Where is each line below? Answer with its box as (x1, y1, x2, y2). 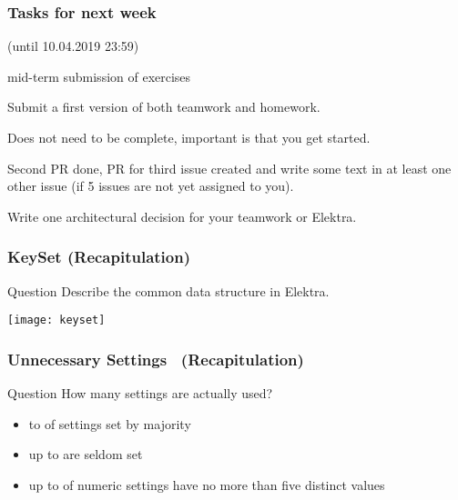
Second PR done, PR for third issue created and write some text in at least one (7, 158, 452, 177)
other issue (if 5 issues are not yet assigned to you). (7, 176, 294, 195)
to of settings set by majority (28, 414, 191, 433)
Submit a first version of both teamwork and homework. (7, 97, 321, 116)
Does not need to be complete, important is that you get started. (7, 128, 371, 146)
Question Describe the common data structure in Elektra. (7, 281, 330, 300)
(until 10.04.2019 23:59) (7, 36, 139, 55)
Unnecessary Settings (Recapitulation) (7, 347, 304, 370)
